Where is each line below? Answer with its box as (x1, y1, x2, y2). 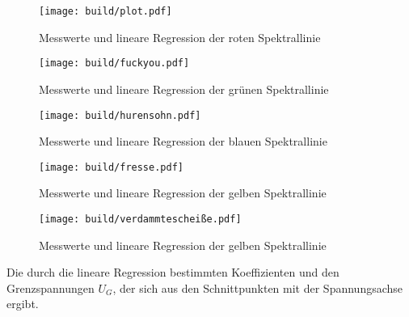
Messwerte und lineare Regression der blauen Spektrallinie (39, 133, 327, 150)
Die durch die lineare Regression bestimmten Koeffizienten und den (6, 264, 339, 281)
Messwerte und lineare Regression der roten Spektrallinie (39, 28, 321, 45)
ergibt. (6, 295, 39, 312)
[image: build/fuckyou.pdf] (39, 57, 190, 70)
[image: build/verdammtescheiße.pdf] (39, 213, 242, 225)
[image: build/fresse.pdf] (39, 161, 183, 173)
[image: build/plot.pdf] (39, 6, 172, 17)
